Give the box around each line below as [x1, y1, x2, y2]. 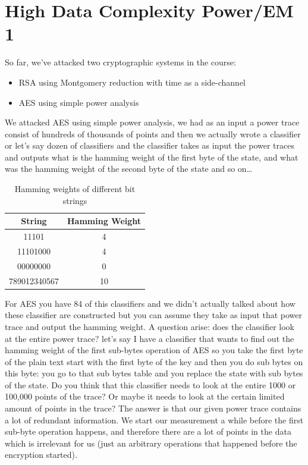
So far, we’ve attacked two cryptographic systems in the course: [5, 56, 236, 68]
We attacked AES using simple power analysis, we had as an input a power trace [5, 116, 300, 128]
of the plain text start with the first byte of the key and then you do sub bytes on [5, 355, 303, 367]
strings [62, 194, 87, 206]
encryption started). [5, 448, 77, 461]
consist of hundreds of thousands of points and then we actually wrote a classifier [5, 127, 301, 140]
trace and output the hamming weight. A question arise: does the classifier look [5, 320, 294, 332]
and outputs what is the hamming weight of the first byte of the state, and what [5, 150, 298, 163]
